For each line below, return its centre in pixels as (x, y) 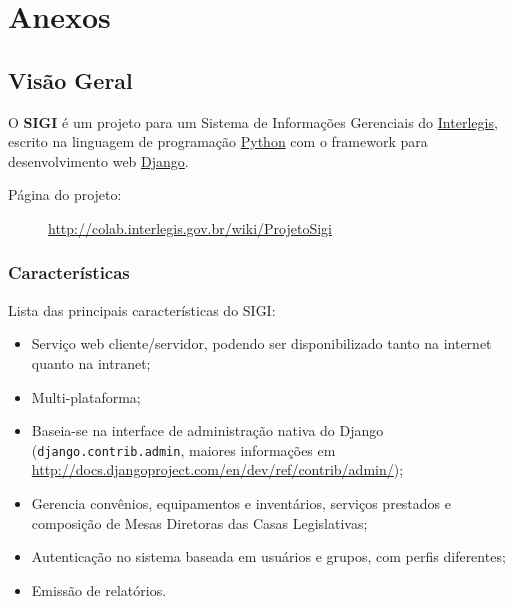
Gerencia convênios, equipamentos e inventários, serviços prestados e (241, 502)
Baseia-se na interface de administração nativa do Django (207, 430)
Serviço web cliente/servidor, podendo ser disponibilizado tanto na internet (261, 343)
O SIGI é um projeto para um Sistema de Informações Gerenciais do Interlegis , (253, 121)
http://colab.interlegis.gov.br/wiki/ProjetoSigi (190, 227)
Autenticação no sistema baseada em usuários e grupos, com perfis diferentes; (268, 556)
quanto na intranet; (91, 362)
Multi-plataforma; (86, 396)
